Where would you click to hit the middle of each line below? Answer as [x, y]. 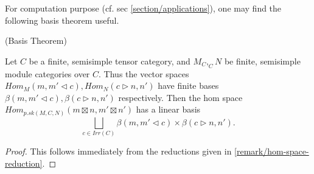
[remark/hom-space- [272, 151]
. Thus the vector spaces [144, 73]
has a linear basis [168, 109]
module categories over [47, 73]
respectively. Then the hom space [180, 97]
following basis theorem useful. [62, 20]
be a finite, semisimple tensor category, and [110, 61]
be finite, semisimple [262, 61]
